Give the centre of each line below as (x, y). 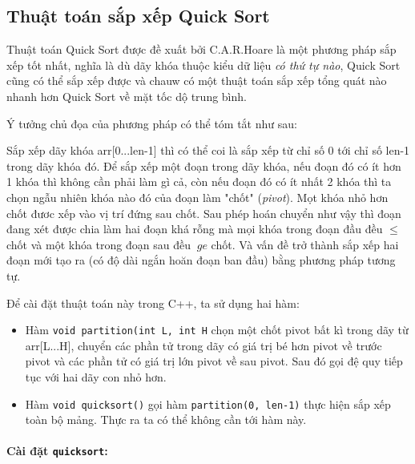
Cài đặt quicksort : (57, 451)
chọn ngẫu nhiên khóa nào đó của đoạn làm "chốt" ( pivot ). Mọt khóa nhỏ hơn (197, 197)
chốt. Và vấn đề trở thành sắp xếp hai (305, 244)
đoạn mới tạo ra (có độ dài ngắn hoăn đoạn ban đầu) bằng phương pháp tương (201, 260)
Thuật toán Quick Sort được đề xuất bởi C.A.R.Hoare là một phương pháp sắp (201, 49)
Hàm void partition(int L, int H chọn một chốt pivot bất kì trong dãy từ (217, 330)
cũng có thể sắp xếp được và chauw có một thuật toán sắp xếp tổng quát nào (197, 81)
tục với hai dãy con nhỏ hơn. (96, 376)
